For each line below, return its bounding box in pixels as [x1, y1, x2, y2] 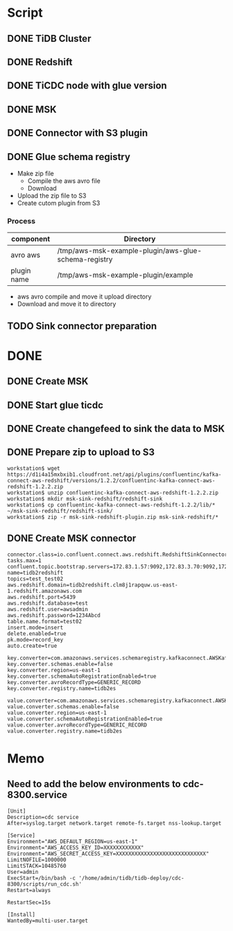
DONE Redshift [7, 56, 73, 67]
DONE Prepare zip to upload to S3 [7, 447, 155, 459]
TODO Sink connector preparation [7, 320, 157, 332]
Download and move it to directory [17, 300, 116, 308]
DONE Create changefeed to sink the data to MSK [7, 423, 225, 434]
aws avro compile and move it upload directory [17, 292, 152, 301]
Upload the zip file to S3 [17, 191, 87, 200]
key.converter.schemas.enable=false [7, 660, 113, 667]
